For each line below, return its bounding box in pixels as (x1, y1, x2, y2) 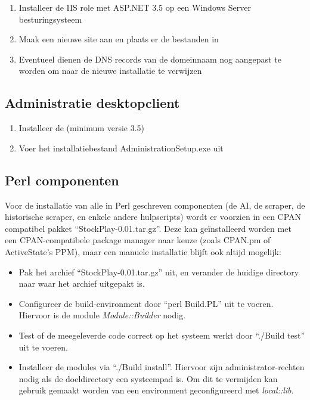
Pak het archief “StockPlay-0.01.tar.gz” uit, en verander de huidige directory (18, 265, 299, 278)
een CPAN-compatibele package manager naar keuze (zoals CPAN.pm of (5, 234, 271, 246)
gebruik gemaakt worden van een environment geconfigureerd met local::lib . (18, 384, 294, 396)
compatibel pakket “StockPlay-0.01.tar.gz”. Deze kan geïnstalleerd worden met (5, 222, 292, 234)
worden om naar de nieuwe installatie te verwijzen (18, 64, 202, 77)
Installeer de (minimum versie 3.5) (18, 122, 145, 134)
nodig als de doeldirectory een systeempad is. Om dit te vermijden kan (18, 372, 278, 385)
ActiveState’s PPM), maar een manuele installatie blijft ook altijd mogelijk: (5, 245, 281, 258)
